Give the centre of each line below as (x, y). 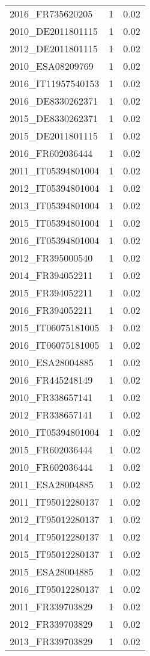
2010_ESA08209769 (52, 66)
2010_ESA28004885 (52, 362)
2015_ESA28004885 (52, 572)
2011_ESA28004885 (52, 484)
